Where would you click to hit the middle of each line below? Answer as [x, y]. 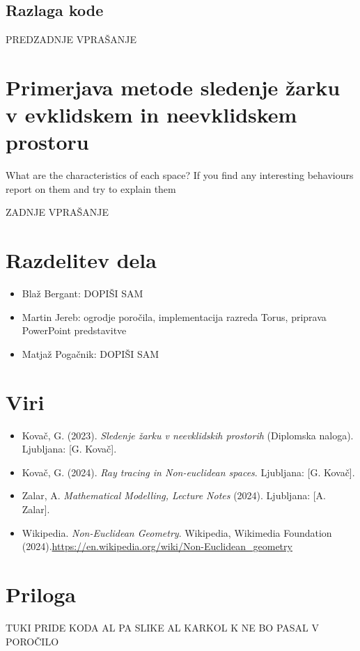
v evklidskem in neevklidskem [151, 115]
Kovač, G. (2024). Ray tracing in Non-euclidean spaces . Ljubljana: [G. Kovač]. [188, 472]
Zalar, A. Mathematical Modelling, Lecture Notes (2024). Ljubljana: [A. [174, 495]
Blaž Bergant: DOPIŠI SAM [83, 293]
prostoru [47, 142]
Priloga [41, 594]
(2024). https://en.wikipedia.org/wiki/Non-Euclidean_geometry [157, 546]
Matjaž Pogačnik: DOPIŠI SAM [91, 353]
